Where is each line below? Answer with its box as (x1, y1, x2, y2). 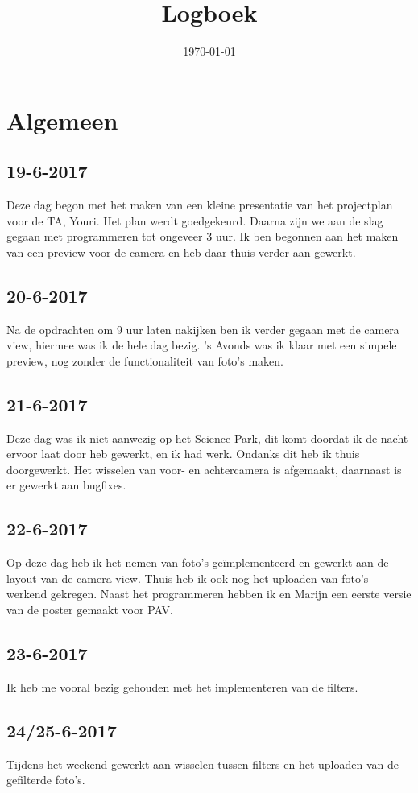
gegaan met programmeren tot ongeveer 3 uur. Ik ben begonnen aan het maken (6, 228, 399, 245)
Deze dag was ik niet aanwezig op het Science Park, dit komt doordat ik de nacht (6, 429, 408, 446)
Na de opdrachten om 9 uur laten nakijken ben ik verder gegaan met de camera (6, 320, 399, 337)
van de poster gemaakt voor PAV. (6, 601, 173, 618)
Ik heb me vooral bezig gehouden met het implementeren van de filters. (6, 678, 358, 695)
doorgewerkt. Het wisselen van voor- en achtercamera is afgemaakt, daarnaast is (6, 461, 402, 477)
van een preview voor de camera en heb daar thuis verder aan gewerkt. (6, 243, 356, 260)
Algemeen (6, 103, 118, 136)
